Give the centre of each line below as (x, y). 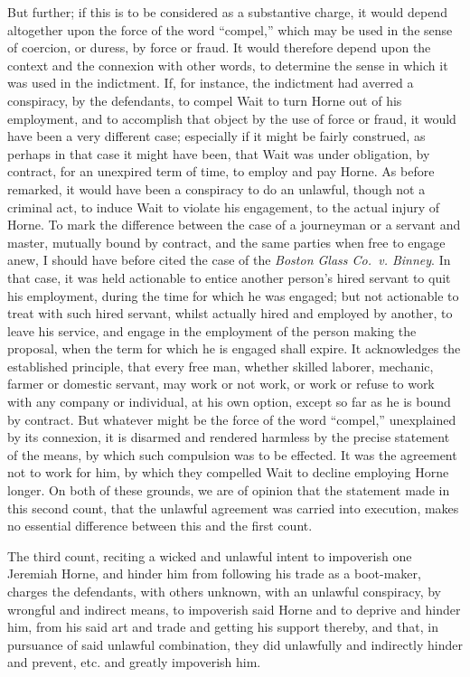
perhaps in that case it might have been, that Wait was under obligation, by (219, 153)
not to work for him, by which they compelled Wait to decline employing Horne (228, 472)
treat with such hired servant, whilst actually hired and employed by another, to (230, 313)
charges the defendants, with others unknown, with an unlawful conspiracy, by (224, 591)
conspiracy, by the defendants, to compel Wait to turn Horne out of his (205, 100)
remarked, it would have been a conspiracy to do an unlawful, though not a (216, 188)
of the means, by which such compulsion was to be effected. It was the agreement (232, 454)
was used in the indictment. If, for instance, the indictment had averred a (211, 83)
